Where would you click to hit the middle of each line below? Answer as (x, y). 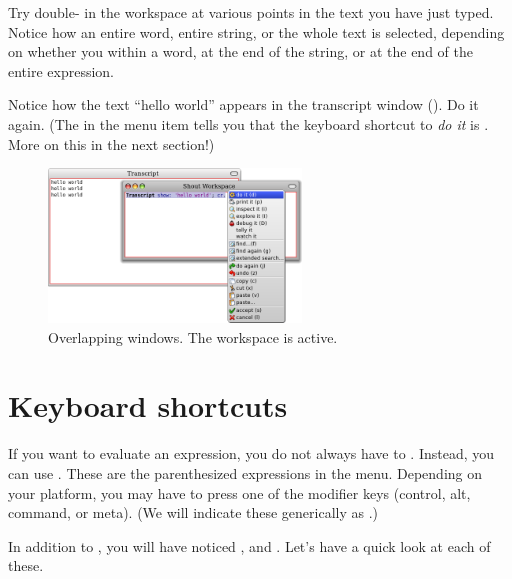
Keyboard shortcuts (148, 405)
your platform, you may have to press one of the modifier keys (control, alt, (239, 492)
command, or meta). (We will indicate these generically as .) (193, 512)
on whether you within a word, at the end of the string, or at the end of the (240, 51)
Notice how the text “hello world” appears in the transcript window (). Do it (243, 104)
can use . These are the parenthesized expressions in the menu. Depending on (245, 472)
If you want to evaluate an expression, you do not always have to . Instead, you (251, 453)
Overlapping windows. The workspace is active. (193, 336)
